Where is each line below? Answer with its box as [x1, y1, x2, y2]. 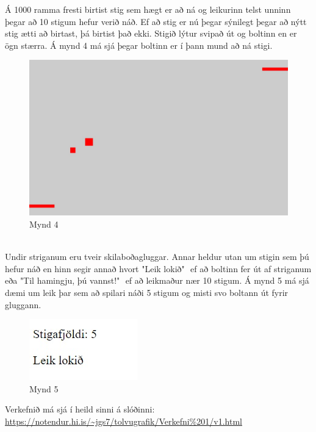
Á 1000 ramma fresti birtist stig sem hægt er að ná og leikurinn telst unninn [5, 3, 291, 15]
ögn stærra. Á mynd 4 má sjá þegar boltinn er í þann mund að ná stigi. [5, 38, 273, 51]
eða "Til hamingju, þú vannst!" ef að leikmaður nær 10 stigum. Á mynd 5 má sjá [5, 274, 309, 287]
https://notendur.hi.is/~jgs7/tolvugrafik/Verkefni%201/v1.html [5, 414, 242, 427]
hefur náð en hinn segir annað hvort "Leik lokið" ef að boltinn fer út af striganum [5, 262, 312, 275]
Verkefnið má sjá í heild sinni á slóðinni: [5, 403, 155, 416]
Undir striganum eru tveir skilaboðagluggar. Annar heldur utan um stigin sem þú [5, 250, 309, 263]
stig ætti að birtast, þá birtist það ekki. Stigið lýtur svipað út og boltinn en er [5, 27, 297, 40]
